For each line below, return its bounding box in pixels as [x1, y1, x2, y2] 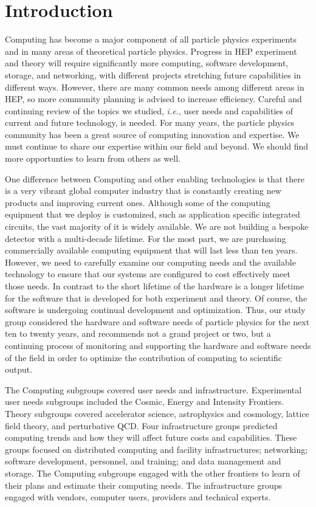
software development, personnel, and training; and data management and [5, 455, 281, 467]
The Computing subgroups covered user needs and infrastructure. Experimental [5, 383, 302, 396]
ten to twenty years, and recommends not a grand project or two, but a [5, 327, 271, 340]
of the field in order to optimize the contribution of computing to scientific [5, 351, 282, 364]
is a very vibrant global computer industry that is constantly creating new [5, 184, 281, 197]
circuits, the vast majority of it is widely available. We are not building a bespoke [5, 220, 309, 233]
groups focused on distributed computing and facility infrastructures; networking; [5, 443, 308, 455]
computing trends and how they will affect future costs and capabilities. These [5, 431, 297, 444]
